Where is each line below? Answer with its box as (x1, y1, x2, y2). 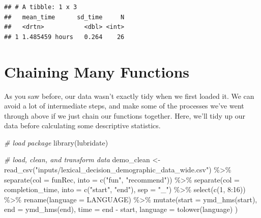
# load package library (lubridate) (4, 137, 108, 148)
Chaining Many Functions (4, 61, 190, 82)
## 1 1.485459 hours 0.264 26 (4, 33, 125, 41)
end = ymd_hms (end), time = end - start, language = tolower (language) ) (4, 204, 238, 214)
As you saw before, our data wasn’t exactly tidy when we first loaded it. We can (4, 90, 254, 101)
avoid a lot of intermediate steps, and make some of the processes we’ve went (4, 100, 244, 111)
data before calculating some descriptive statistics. (4, 120, 161, 131)
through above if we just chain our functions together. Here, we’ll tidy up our (4, 110, 246, 121)
